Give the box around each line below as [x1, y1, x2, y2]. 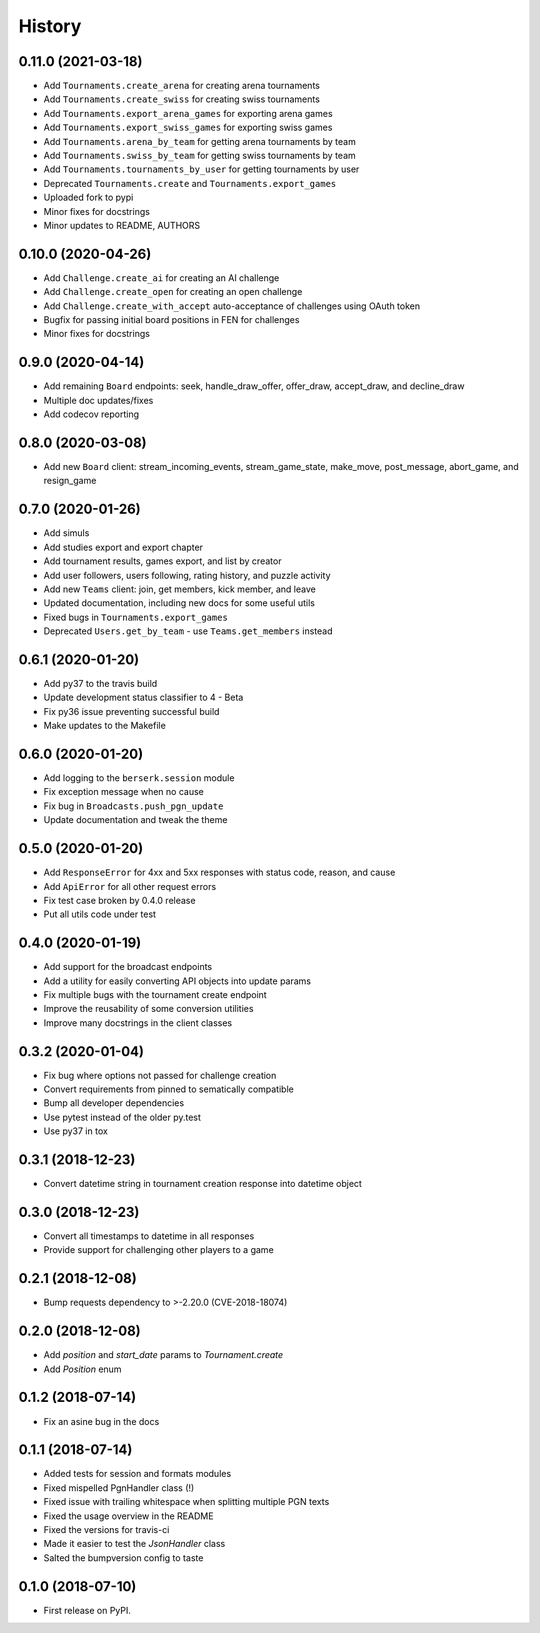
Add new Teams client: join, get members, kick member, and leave [43, 583, 317, 595]
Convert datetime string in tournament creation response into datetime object [43, 1178, 362, 1190]
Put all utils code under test [43, 908, 157, 920]
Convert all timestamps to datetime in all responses [43, 1230, 255, 1242]
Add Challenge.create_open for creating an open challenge [43, 286, 303, 298]
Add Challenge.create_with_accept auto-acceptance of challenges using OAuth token [43, 300, 420, 312]
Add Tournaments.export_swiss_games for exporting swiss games [43, 121, 333, 134]
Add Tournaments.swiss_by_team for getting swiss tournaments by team [43, 150, 357, 162]
